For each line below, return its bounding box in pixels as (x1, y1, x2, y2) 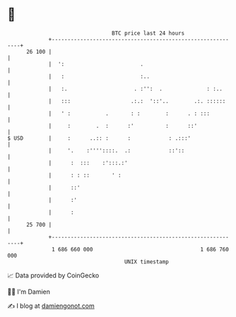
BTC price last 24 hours (112, 30, 185, 37)
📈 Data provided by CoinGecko (7, 271, 100, 280)
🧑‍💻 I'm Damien (7, 287, 51, 296)
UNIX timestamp (124, 258, 170, 265)
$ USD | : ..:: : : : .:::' (7, 134, 191, 142)
